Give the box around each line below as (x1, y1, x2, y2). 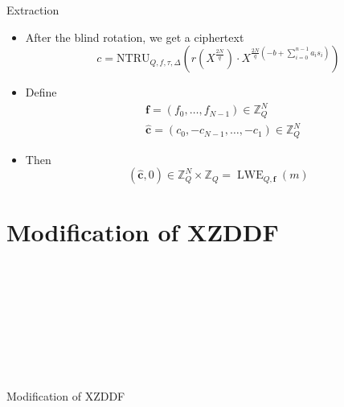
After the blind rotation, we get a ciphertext (25, 28, 244, 45)
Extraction (6, 2, 59, 18)
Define (25, 84, 57, 101)
